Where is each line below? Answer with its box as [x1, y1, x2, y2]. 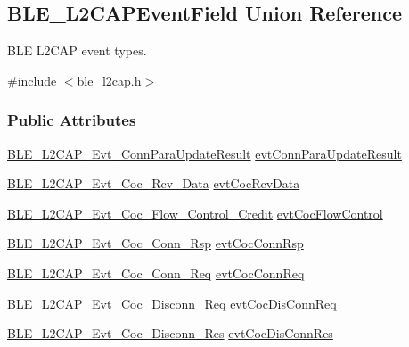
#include [7, 70, 57, 89]
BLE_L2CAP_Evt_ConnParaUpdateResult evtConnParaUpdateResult [7, 144, 402, 162]
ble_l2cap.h [77, 70, 142, 89]
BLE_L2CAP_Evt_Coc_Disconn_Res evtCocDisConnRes [7, 324, 333, 343]
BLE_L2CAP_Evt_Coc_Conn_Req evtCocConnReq [7, 263, 305, 282]
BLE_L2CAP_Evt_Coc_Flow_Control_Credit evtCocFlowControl [7, 203, 383, 222]
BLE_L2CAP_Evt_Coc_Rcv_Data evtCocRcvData [7, 174, 300, 193]
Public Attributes [7, 109, 136, 131]
